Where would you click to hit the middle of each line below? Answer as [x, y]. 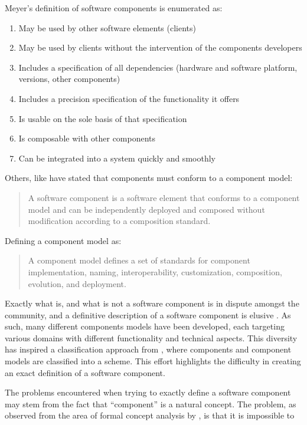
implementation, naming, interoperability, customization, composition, [155, 271]
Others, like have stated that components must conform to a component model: [149, 178]
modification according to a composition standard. [119, 221]
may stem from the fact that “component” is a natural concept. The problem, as [151, 403]
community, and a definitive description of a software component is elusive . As [148, 314]
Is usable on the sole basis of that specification [103, 118]
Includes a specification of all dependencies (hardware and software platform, [158, 67]
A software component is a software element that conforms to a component [164, 197]
